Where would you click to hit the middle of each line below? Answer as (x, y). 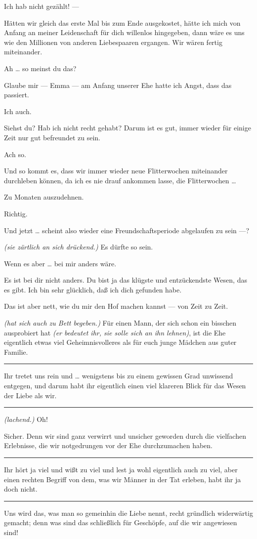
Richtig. (16, 213)
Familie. (16, 352)
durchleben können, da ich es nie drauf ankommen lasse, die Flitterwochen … (120, 180)
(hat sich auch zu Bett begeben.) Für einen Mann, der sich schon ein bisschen (120, 323)
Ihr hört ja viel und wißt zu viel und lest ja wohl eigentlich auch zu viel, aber (121, 469)
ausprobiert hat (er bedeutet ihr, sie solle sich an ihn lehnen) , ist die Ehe (115, 332)
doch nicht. (21, 489)
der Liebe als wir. (30, 395)
